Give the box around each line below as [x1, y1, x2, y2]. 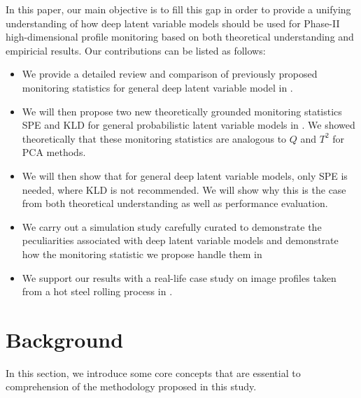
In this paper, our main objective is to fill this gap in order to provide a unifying [6, 2, 351, 16]
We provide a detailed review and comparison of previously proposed [22, 66, 318, 81]
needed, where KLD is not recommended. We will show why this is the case [22, 182, 346, 197]
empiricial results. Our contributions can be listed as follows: [6, 43, 266, 57]
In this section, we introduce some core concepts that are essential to [6, 365, 301, 380]
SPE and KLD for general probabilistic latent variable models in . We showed [22, 118, 355, 132]
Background [6, 325, 124, 353]
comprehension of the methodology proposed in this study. [6, 379, 257, 394]
